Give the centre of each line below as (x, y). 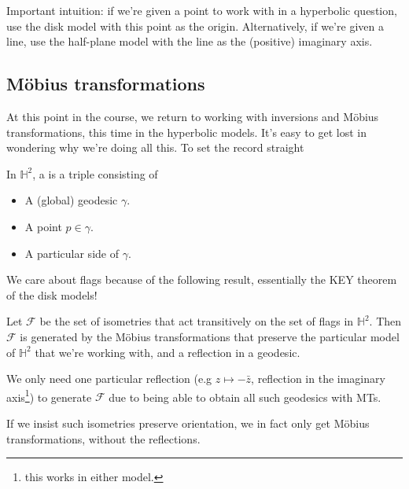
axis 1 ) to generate (49, 395)
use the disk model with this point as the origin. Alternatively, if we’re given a (195, 26)
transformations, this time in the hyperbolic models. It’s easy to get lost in (186, 132)
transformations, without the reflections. (103, 438)
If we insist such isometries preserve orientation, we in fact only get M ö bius (188, 423)
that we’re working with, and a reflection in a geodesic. (168, 352)
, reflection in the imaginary (318, 379)
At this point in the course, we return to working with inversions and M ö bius (193, 116)
